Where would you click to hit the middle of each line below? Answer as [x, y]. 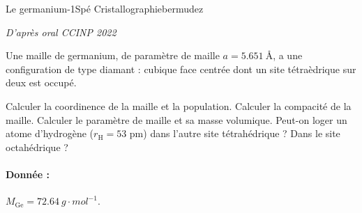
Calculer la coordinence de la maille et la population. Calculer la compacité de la [179, 105]
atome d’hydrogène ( [50, 133]
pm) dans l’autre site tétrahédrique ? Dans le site [235, 133]
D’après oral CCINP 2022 [61, 32]
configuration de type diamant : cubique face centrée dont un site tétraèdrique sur [181, 69]
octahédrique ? [37, 147]
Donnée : [28, 174]
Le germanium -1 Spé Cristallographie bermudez [105, 8]
